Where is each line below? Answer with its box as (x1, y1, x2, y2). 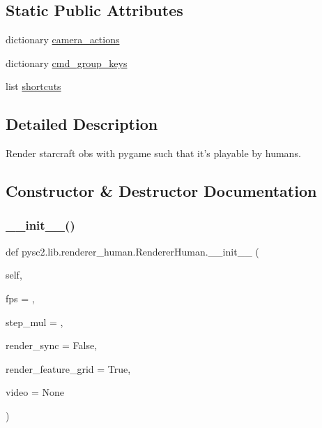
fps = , (6, 290, 35, 305)
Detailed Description (6, 113, 158, 135)
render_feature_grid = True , (6, 361, 131, 376)
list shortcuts (6, 79, 61, 94)
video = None (6, 385, 64, 399)
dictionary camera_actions (6, 32, 120, 47)
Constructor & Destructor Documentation (6, 180, 317, 202)
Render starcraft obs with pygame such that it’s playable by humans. (6, 146, 301, 161)
